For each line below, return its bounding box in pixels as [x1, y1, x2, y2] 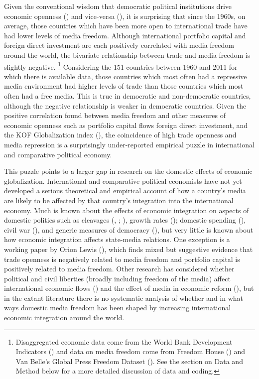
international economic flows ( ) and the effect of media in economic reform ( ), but [4, 283, 254, 293]
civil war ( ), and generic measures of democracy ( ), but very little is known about [4, 224, 254, 235]
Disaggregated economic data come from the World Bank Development [15, 336, 233, 347]
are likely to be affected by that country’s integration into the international [4, 195, 234, 205]
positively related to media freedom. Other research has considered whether [4, 263, 235, 274]
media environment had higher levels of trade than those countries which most [4, 81, 244, 91]
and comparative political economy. [4, 149, 112, 159]
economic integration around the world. [4, 312, 125, 323]
